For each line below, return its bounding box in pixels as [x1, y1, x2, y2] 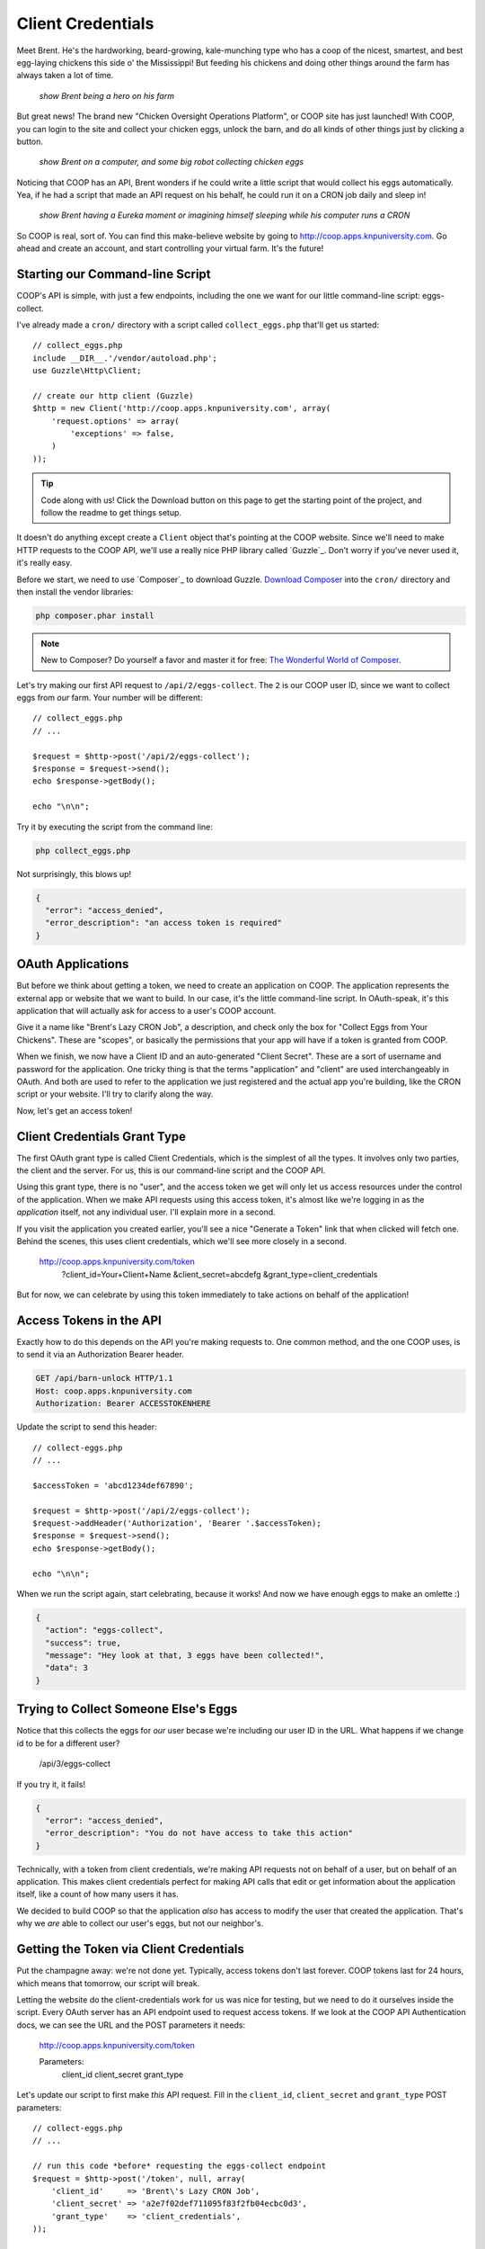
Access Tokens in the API [16, 1313, 162, 1328]
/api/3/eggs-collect [39, 1759, 111, 1770]
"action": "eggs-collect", [45, 1625, 164, 1635]
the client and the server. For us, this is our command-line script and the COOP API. [16, 1165, 326, 1176]
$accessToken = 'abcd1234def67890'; [32, 1480, 194, 1491]
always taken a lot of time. [16, 70, 114, 81]
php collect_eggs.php [35, 846, 131, 856]
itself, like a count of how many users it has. [16, 1889, 179, 1900]
